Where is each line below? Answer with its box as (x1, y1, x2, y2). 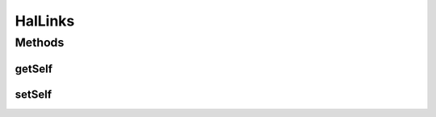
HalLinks (15, 12, 75, 30)
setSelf (15, 87, 52, 101)
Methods (15, 35, 65, 50)
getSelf (15, 62, 52, 75)
